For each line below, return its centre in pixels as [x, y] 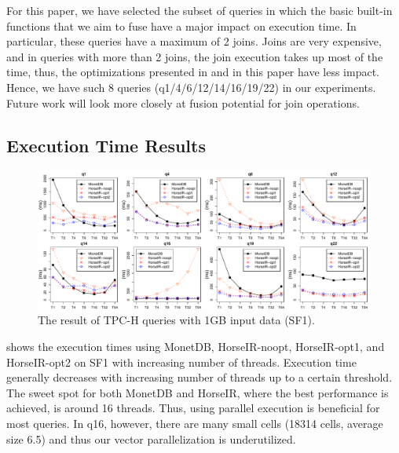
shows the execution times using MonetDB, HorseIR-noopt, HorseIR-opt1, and [196, 346]
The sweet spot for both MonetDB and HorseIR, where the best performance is [198, 392]
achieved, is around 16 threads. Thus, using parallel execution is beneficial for [193, 408]
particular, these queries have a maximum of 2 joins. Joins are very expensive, [194, 41]
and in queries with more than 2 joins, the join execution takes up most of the [195, 56]
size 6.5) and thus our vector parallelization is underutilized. [151, 438]
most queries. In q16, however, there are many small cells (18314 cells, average [195, 423]
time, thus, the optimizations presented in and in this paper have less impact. [193, 72]
